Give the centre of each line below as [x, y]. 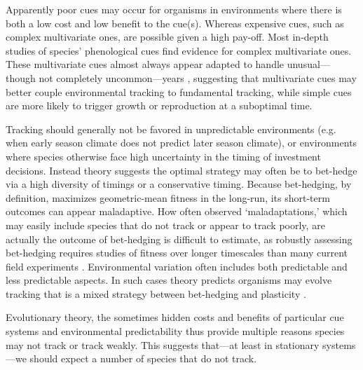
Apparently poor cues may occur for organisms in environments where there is [174, 9]
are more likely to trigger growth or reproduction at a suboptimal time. [159, 105]
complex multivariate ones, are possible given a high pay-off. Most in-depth [167, 37]
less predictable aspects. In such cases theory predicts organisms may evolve [169, 280]
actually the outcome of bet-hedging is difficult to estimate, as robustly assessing [179, 239]
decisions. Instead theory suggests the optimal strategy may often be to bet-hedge [181, 170]
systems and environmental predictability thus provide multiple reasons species [175, 331]
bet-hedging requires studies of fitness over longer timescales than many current [177, 253]
